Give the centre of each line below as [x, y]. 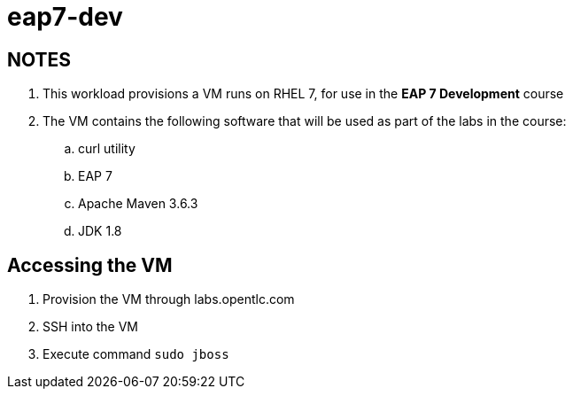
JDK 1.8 [100, 231]
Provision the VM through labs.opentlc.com [169, 299]
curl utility [107, 149]
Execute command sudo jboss [136, 354]
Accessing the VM [90, 265]
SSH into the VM [91, 327]
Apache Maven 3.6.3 [138, 204]
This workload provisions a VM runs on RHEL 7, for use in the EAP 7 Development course [303, 94]
